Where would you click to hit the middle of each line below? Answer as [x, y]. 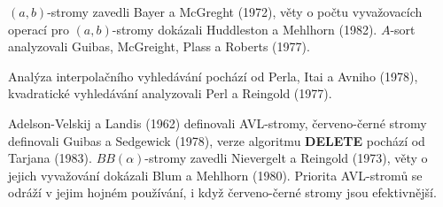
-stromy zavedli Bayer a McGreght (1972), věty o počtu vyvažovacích [235, 11]
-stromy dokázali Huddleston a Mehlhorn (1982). [245, 29]
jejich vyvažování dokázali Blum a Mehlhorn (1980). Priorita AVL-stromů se [215, 175]
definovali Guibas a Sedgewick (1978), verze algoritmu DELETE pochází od [217, 140]
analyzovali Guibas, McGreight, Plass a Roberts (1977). [159, 46]
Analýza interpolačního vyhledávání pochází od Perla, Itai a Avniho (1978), [213, 76]
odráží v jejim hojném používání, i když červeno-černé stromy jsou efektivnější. [222, 192]
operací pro [39, 29]
